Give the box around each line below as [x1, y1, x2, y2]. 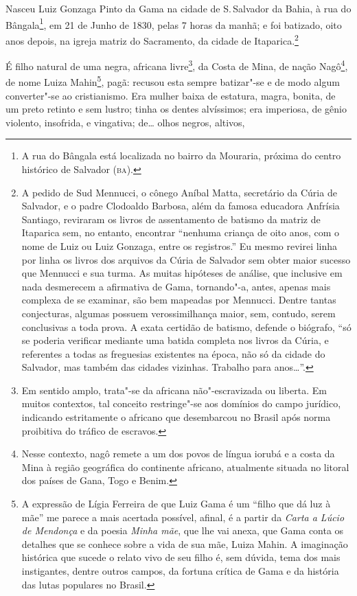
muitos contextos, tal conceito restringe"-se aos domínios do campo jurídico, [21, 396, 341, 411]
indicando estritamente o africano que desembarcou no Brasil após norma [21, 410, 331, 424]
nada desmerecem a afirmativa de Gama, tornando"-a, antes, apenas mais [21, 279, 331, 293]
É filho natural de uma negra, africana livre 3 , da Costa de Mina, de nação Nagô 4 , [5, 57, 348, 73]
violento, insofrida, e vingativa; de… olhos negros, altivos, [5, 115, 245, 129]
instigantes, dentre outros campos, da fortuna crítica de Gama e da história [21, 564, 339, 577]
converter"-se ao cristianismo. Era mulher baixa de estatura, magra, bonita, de [5, 88, 336, 102]
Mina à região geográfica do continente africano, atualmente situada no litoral [21, 459, 349, 474]
